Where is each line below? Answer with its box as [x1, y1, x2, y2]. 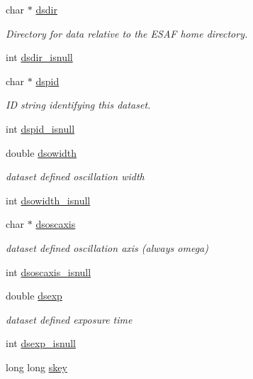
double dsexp [6, 288, 62, 303]
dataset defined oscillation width [6, 169, 145, 184]
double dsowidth [6, 145, 77, 160]
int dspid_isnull [6, 121, 75, 136]
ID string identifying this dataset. [6, 97, 151, 112]
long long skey [6, 359, 67, 374]
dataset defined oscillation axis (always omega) [6, 240, 208, 255]
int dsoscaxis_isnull [6, 264, 91, 279]
